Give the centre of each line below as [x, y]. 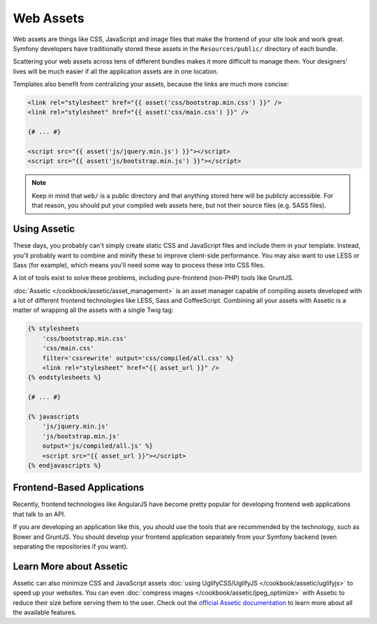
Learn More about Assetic [71, 566]
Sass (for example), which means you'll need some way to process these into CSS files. [139, 265]
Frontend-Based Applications [79, 488]
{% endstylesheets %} [65, 378]
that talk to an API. [39, 514]
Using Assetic [44, 229]
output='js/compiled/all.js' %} [98, 446]
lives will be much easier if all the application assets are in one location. [116, 71]
